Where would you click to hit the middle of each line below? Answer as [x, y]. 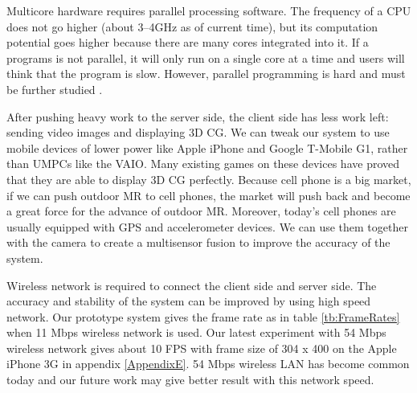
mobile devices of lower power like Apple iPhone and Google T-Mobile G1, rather [207, 147]
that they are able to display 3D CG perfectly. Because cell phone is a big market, [209, 179]
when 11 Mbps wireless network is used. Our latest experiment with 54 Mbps [196, 332]
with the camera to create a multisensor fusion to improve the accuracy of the [198, 242]
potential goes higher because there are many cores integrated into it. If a [188, 42]
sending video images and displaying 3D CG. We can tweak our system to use [198, 132]
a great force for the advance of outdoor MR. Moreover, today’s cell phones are [201, 211]
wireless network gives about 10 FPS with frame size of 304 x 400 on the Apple [202, 348]
